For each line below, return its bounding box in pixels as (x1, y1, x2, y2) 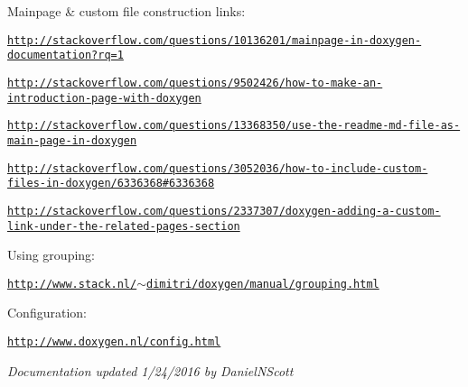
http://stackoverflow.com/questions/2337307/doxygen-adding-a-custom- (7, 204, 441, 217)
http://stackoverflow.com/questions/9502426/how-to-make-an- (7, 76, 383, 89)
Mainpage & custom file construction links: (7, 2, 246, 20)
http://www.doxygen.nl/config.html (7, 336, 221, 348)
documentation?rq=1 (7, 49, 124, 62)
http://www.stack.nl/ (7, 277, 137, 290)
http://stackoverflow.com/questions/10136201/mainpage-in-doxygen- (7, 33, 422, 47)
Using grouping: (7, 245, 95, 264)
